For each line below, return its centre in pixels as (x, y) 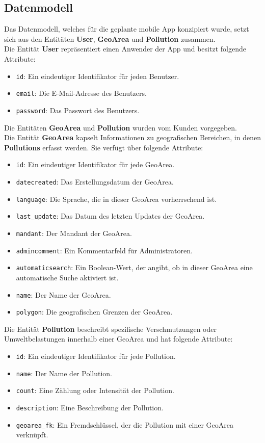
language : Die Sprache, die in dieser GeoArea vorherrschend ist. (116, 199)
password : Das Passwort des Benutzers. (78, 110)
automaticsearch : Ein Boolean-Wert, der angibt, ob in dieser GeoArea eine (134, 267)
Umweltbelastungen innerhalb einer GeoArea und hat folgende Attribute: (118, 339)
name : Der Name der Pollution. (64, 373)
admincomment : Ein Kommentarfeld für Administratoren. (104, 250)
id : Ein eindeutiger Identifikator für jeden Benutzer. (98, 76)
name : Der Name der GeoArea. (63, 294)
